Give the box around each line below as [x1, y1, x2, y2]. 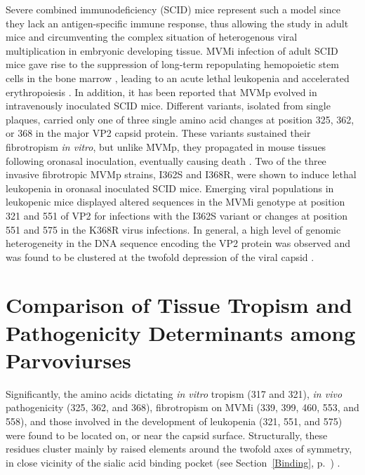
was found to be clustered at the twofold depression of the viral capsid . [6, 249, 314, 264]
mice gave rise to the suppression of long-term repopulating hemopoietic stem [6, 57, 339, 72]
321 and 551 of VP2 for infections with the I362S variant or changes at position [6, 208, 348, 222]
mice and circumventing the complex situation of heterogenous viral [6, 29, 298, 44]
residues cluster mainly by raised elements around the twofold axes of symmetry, [6, 441, 352, 456]
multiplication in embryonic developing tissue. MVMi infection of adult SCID [6, 43, 338, 58]
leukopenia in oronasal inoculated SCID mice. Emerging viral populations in [6, 180, 334, 195]
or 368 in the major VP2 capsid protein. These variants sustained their [6, 126, 311, 140]
